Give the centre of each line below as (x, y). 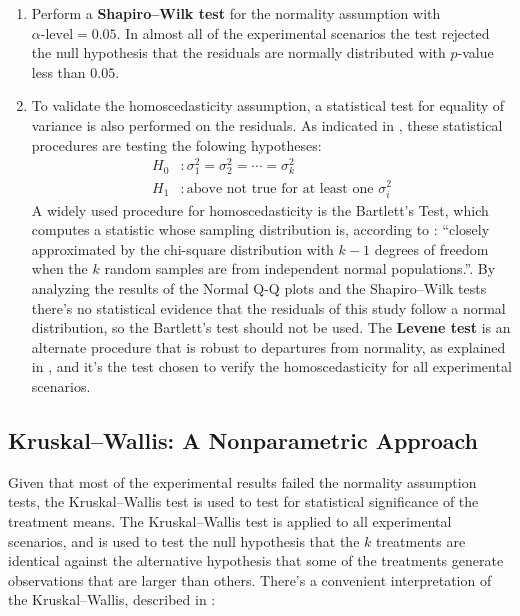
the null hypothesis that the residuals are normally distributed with (238, 52)
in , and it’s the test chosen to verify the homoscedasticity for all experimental (271, 366)
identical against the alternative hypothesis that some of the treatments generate (256, 560)
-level (57, 34)
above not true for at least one (280, 188)
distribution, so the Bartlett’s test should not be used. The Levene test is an (271, 327)
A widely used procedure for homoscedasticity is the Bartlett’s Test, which (260, 209)
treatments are (420, 540)
